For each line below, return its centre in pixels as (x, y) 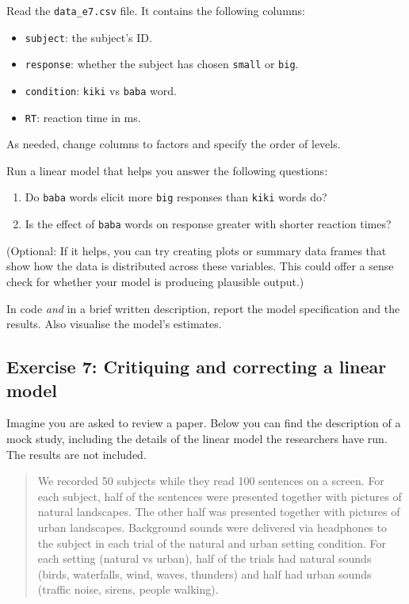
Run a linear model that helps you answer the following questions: (167, 170)
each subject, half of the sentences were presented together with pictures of (220, 496)
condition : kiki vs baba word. (101, 90)
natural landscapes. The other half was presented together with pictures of (219, 512)
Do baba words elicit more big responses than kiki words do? (176, 197)
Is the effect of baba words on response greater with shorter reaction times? (208, 224)
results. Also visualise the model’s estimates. (114, 324)
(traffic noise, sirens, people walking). (128, 589)
